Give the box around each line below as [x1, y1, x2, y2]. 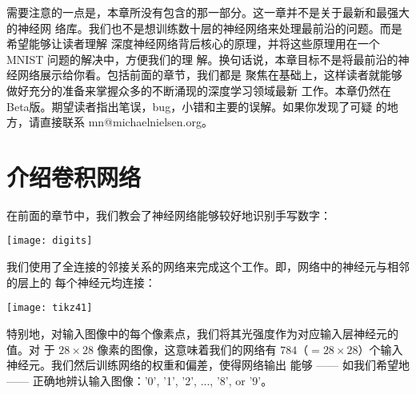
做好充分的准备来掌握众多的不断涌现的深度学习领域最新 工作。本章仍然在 [6, 82, 391, 98]
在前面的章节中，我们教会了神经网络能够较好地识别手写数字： [6, 206, 331, 223]
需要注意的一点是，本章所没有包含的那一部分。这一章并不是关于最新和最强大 [6, 4, 410, 20]
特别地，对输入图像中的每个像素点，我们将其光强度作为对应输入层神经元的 [6, 324, 398, 341]
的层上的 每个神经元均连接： [6, 273, 156, 290]
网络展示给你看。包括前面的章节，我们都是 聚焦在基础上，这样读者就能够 [17, 66, 402, 83]
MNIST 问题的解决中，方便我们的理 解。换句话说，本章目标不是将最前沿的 [6, 50, 398, 67]
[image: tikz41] [6, 302, 93, 314]
